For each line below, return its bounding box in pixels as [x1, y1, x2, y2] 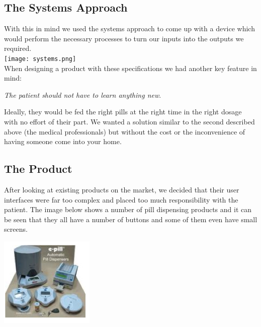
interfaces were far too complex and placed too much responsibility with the [4, 194, 238, 205]
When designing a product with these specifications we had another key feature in [4, 62, 257, 73]
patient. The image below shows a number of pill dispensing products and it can [4, 204, 252, 215]
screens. [4, 224, 28, 234]
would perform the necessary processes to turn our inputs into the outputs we [4, 33, 244, 43]
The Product [4, 161, 72, 176]
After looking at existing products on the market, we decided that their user [4, 184, 239, 194]
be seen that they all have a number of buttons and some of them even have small [4, 214, 257, 224]
